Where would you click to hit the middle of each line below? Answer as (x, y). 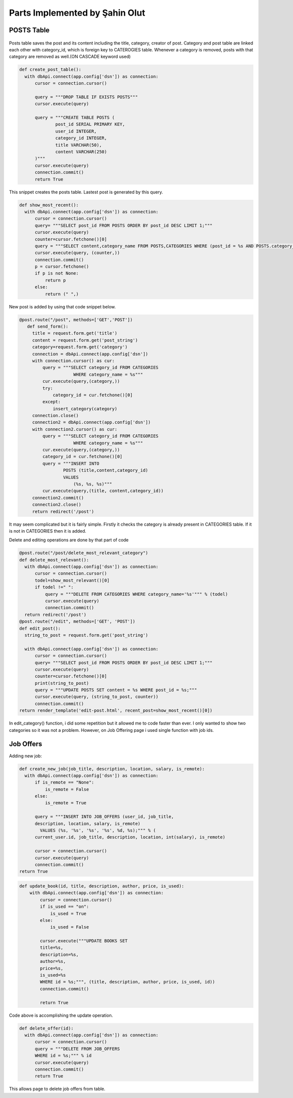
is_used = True (68, 913)
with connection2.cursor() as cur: (74, 429)
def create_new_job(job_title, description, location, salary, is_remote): (112, 769)
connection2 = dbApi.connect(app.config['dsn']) (91, 422)
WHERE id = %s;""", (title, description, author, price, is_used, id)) (127, 982)
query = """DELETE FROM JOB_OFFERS (77, 1049)
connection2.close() (57, 505)
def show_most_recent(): (49, 205)
